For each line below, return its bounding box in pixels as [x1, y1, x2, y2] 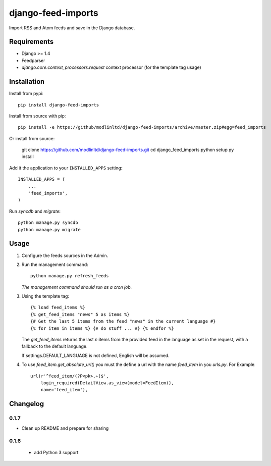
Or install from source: [9, 135, 55, 141]
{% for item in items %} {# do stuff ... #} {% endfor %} [30, 325, 174, 331]
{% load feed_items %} [30, 305, 86, 311]
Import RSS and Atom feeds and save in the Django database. [9, 25, 135, 31]
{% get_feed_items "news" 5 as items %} [30, 311, 130, 317]
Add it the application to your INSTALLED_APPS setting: [9, 165, 123, 171]
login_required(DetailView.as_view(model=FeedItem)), [40, 380, 174, 386]
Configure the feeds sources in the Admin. [21, 253, 108, 259]
